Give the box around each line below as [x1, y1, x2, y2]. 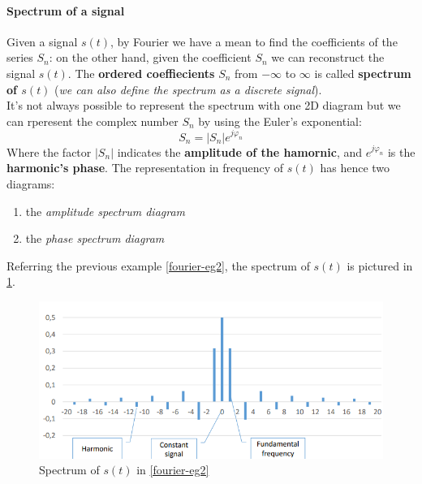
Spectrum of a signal [6, 2, 125, 19]
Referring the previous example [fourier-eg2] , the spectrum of [6, 257, 310, 274]
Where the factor [6, 143, 92, 160]
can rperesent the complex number [6, 112, 179, 129]
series [6, 49, 33, 66]
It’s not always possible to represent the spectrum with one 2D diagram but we [6, 97, 401, 114]
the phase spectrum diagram [25, 230, 165, 247]
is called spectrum [314, 64, 411, 81]
